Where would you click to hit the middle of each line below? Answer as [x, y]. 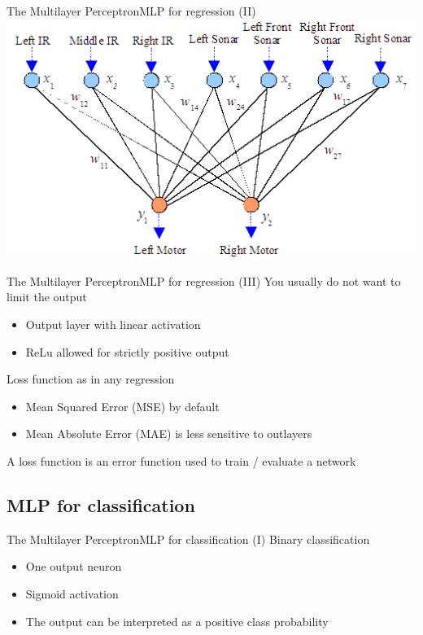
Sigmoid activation [72, 593]
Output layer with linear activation [113, 324]
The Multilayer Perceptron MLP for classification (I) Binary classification [188, 539]
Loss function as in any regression [91, 379]
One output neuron [74, 566]
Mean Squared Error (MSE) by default [122, 406]
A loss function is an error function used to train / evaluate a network [181, 461]
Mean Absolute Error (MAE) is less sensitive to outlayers [169, 434]
